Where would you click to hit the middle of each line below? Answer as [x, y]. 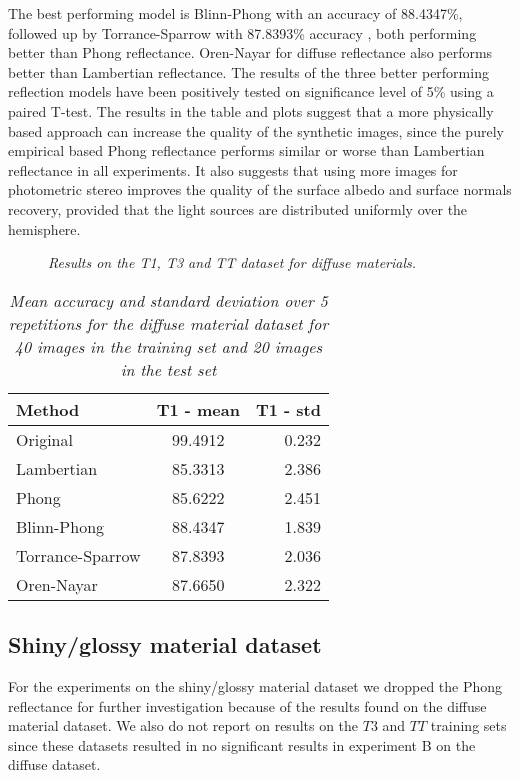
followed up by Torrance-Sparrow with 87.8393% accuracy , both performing [242, 32]
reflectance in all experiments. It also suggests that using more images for [233, 169]
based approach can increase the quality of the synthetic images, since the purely [256, 130]
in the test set [168, 369]
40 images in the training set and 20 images [168, 346]
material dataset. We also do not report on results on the [183, 725]
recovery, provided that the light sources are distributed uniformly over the [238, 208]
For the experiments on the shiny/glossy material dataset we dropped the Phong [255, 685]
